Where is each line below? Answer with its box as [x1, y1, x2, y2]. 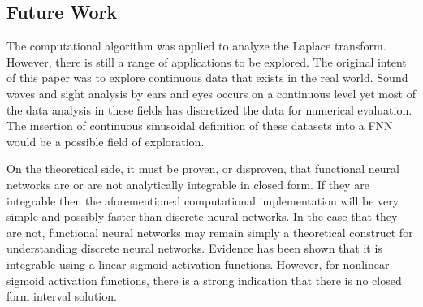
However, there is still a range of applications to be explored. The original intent [6, 53, 407, 70]
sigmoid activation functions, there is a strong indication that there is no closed [6, 271, 402, 288]
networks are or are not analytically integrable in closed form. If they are [6, 175, 369, 192]
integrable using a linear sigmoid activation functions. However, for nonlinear [6, 255, 390, 272]
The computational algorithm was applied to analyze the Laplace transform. [6, 37, 386, 54]
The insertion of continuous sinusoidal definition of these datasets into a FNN [6, 117, 393, 134]
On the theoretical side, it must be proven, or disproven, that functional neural [6, 160, 399, 177]
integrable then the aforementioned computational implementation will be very [6, 192, 399, 209]
